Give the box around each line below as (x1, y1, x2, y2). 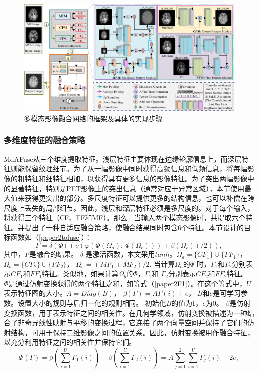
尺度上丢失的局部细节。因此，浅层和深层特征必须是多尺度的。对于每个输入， (4, 202, 254, 213)
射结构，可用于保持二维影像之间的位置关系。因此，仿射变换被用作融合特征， (4, 327, 254, 337)
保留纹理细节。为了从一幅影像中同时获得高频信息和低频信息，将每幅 (24, 163, 247, 174)
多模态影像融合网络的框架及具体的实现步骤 (24, 113, 163, 123)
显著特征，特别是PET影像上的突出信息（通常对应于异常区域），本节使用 (10, 183, 245, 193)
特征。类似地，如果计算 (42, 268, 119, 279)
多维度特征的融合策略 (4, 134, 85, 146)
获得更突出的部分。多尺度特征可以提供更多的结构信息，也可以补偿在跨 (24, 193, 254, 203)
